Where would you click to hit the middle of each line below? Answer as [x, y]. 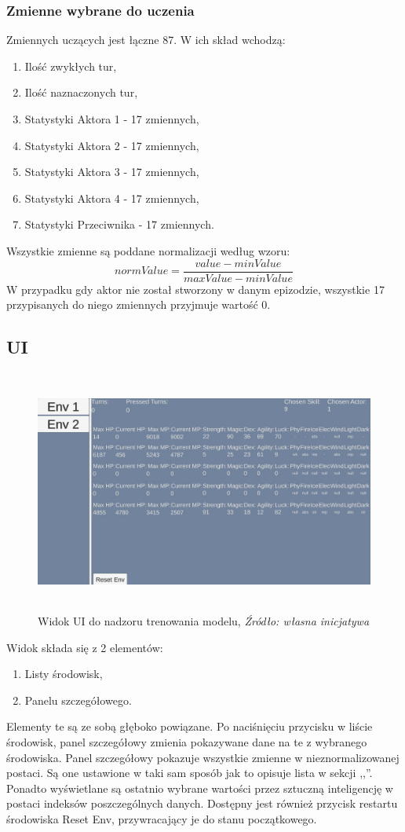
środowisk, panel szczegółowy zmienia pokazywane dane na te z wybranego [187, 741]
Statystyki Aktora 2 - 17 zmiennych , [112, 145]
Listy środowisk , [64, 674]
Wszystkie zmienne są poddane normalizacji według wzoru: [148, 250]
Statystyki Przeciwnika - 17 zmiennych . [119, 224]
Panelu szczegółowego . [78, 700]
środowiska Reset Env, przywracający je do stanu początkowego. [162, 818]
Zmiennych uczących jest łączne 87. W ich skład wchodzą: [146, 40]
